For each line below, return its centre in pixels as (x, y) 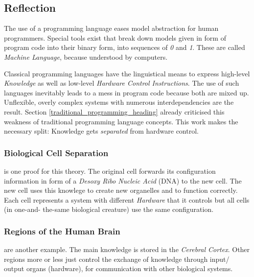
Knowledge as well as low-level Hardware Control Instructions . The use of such (122, 83)
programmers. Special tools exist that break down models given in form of (115, 37)
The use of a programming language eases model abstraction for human (111, 28)
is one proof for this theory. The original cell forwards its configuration (110, 171)
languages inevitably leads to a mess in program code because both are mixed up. (127, 92)
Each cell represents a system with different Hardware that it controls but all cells (127, 199)
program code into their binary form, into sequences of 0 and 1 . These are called (125, 47)
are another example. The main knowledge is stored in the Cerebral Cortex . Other (127, 249)
